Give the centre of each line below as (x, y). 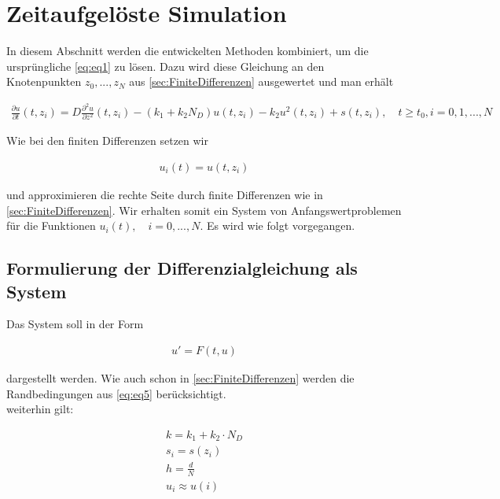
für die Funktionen (51, 225)
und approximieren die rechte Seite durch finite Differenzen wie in (165, 194)
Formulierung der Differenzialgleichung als (182, 268)
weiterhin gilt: (40, 409)
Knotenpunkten (44, 81)
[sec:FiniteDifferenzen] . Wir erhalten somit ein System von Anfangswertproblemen (204, 210)
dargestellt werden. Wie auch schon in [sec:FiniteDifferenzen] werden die (180, 377)
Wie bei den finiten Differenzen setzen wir (107, 140)
